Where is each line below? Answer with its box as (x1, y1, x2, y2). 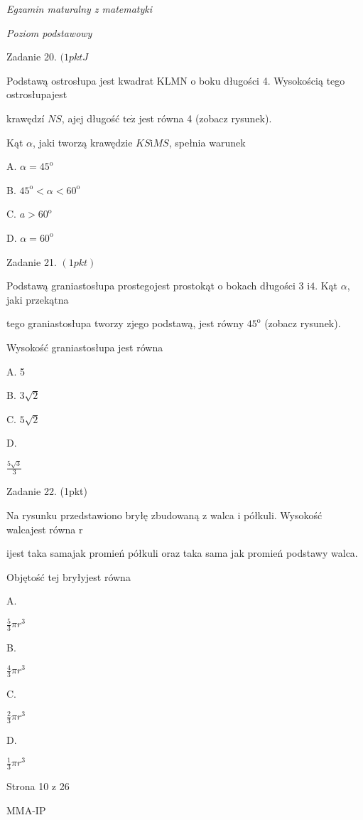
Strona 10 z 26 (6, 779, 70, 794)
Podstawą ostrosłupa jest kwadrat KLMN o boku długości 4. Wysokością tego (6, 73, 345, 87)
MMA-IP (6, 802, 46, 817)
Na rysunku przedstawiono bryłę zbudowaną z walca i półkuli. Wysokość (6, 508, 323, 522)
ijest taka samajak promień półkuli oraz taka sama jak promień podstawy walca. (6, 545, 358, 560)
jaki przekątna (6, 292, 69, 307)
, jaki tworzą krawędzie (32, 134, 133, 149)
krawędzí (6, 110, 45, 125)
